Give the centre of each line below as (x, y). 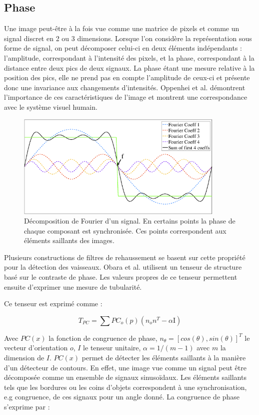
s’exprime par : (27, 407)
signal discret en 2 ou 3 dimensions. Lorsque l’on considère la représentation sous (128, 38)
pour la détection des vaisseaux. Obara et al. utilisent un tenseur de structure (123, 267)
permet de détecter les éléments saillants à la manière (164, 358)
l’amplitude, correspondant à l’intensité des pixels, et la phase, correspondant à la (129, 57)
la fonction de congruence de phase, (103, 338)
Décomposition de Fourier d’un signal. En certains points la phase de (130, 221)
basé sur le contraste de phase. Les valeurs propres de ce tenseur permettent (121, 277)
